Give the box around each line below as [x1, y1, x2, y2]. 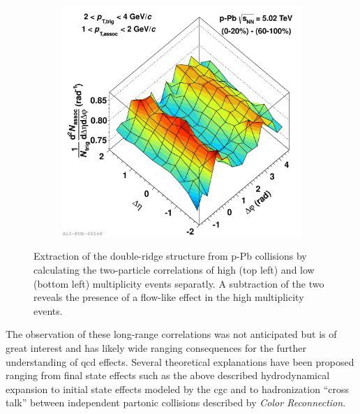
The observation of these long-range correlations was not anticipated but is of [6, 327, 337, 341]
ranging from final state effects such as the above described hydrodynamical [6, 368, 330, 383]
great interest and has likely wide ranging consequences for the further [6, 341, 307, 355]
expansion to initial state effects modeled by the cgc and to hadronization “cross [6, 381, 349, 396]
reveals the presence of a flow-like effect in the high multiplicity [33, 290, 304, 304]
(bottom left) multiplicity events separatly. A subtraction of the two [33, 276, 324, 290]
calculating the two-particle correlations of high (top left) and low [33, 263, 315, 277]
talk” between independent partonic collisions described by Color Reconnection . [6, 395, 346, 410]
